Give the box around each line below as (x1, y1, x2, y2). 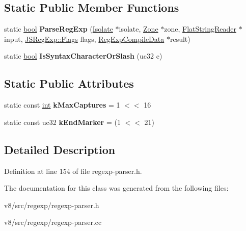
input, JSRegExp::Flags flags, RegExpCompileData (4, 33, 165, 44)
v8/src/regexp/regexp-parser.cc (4, 217, 102, 227)
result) (170, 33, 190, 44)
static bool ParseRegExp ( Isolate (4, 23, 113, 34)
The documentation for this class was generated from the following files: (4, 183, 229, 193)
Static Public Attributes (4, 75, 134, 91)
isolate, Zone (119, 23, 158, 34)
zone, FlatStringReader (164, 23, 236, 34)
